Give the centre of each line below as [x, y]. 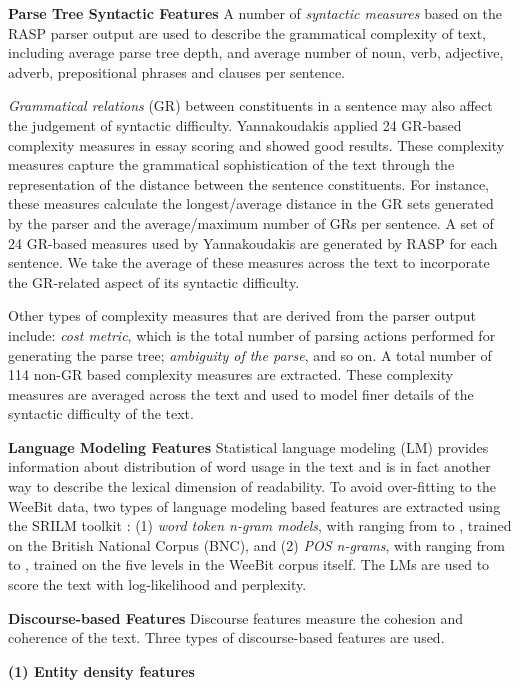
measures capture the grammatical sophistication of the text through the [231, 164]
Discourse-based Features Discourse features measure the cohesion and [235, 617]
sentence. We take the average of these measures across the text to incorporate [249, 262]
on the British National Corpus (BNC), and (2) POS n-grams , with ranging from [256, 544]
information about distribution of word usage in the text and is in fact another [249, 466]
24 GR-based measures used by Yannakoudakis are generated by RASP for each [253, 242]
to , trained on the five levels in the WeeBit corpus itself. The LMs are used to [249, 564]
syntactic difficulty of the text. [101, 413]
